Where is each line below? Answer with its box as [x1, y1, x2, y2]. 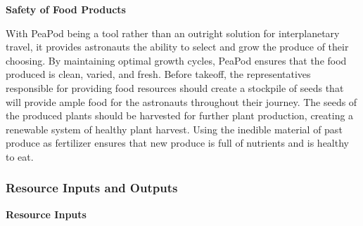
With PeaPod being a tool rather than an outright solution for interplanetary [6, 25, 340, 40]
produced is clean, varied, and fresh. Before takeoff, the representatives [6, 67, 311, 81]
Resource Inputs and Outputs [6, 179, 178, 197]
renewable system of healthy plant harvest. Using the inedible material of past [6, 121, 343, 136]
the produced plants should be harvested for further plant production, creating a [6, 108, 354, 123]
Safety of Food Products [6, 2, 126, 16]
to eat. [6, 149, 34, 164]
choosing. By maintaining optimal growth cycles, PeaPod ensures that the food [6, 53, 347, 67]
